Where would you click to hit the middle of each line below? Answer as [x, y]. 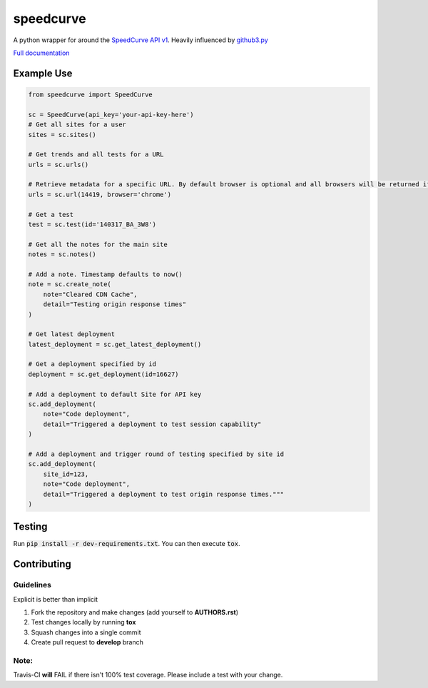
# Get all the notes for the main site [98, 244]
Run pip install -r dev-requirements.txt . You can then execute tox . [127, 544]
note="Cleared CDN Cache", [91, 294]
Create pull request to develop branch [87, 642]
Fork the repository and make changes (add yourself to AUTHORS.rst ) [135, 612]
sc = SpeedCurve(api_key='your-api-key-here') [111, 115]
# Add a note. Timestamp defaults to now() [106, 274]
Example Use [43, 73]
